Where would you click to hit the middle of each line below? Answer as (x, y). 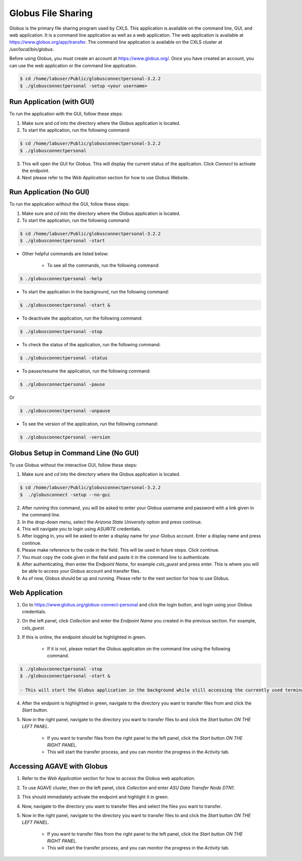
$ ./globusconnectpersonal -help (61, 279)
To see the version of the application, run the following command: (90, 424)
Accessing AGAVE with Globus (59, 767)
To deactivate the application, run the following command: (82, 318)
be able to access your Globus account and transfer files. (81, 571)
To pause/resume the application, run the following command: (86, 371)
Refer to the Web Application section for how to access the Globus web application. (109, 778)
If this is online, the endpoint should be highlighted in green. (84, 637)
